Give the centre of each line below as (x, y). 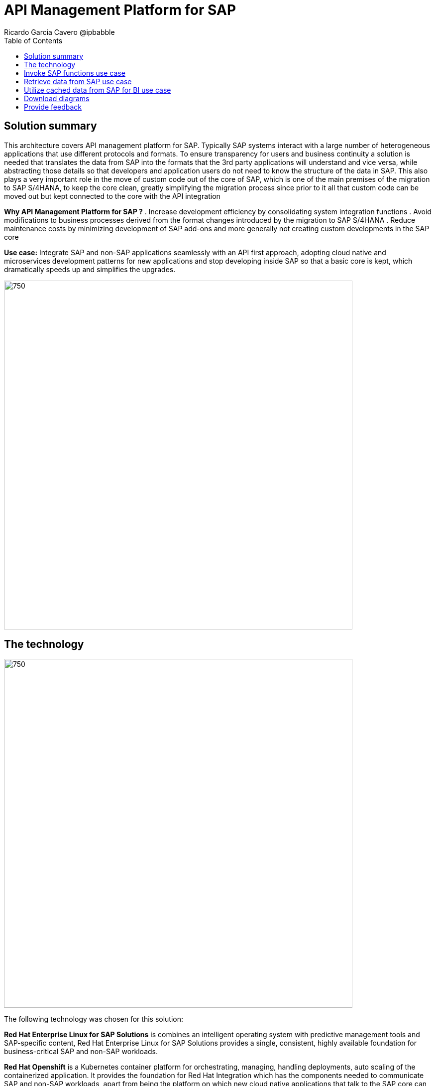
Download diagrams (57, 98)
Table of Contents (33, 40)
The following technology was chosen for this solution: (94, 1019)
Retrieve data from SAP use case (78, 81)
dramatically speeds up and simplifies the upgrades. (90, 269)
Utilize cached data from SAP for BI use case (98, 90)
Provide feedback (53, 107)
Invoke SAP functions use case (75, 73)
